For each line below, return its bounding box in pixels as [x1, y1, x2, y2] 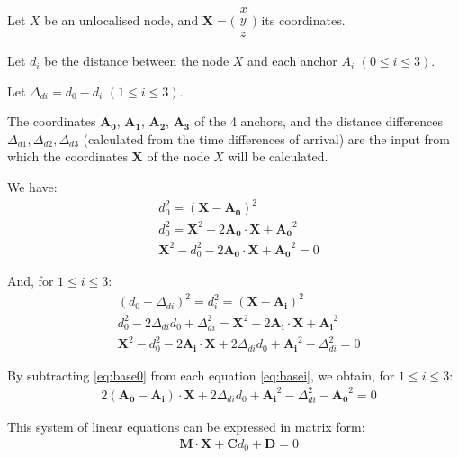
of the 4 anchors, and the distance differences [193, 112, 443, 131]
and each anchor [247, 51, 337, 70]
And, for [7, 271, 54, 290]
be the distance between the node [44, 51, 229, 70]
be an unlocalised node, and [44, 11, 199, 30]
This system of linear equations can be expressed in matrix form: [7, 417, 365, 435]
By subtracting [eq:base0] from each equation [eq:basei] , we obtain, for [7, 365, 395, 384]
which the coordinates [7, 147, 128, 166]
